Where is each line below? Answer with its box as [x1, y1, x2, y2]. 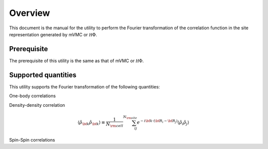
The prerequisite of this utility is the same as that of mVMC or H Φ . [9, 58, 144, 64]
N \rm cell [106, 122, 124, 129]
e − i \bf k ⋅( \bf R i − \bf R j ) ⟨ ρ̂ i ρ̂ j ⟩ [136, 119, 190, 126]
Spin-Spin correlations [9, 137, 56, 143]
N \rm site [123, 114, 137, 120]
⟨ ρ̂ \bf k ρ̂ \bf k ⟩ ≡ [77, 119, 105, 126]
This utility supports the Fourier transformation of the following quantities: [9, 83, 160, 89]
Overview [9, 7, 50, 18]
